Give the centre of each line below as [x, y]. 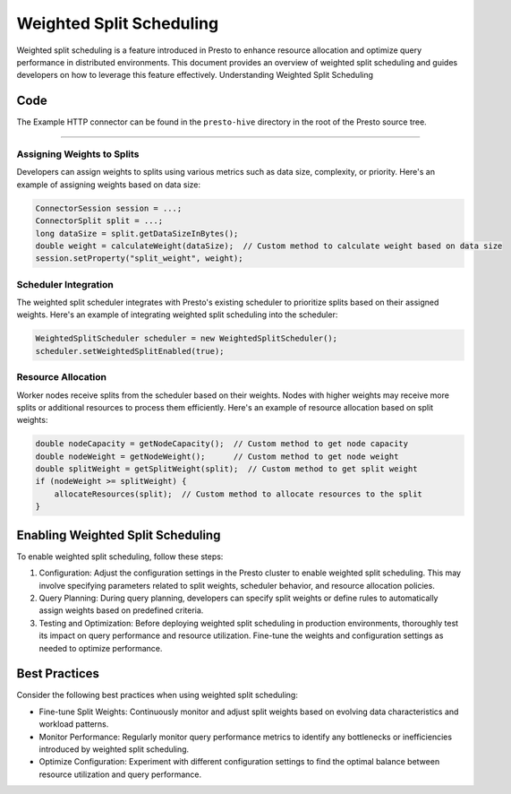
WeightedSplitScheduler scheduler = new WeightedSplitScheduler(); [187, 339]
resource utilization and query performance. [120, 774]
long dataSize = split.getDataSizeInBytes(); [137, 233]
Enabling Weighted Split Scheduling [119, 535]
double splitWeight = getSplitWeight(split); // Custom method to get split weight [226, 469]
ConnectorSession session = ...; [109, 208]
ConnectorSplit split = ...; [99, 221]
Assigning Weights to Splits [78, 154]
